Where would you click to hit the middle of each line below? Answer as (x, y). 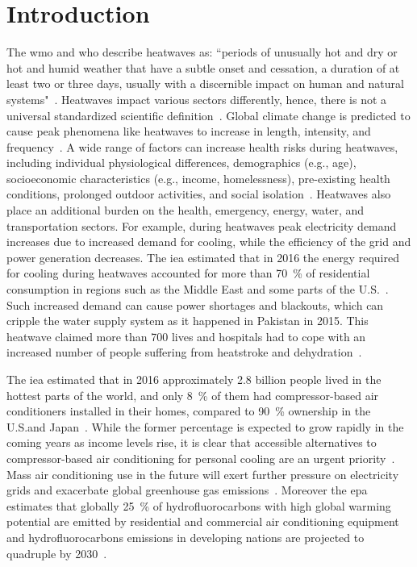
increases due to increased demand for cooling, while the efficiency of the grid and (209, 242)
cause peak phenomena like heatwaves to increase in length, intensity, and (189, 131)
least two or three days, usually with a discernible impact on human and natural (205, 83)
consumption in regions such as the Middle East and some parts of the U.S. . (198, 289)
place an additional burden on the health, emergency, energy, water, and (186, 210)
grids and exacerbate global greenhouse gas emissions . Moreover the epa (187, 490)
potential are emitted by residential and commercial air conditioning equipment (203, 521)
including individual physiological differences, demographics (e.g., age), (181, 163)
